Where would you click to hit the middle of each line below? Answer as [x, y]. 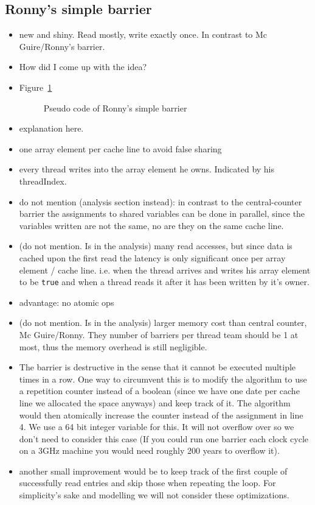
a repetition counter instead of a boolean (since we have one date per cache [159, 391]
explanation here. [51, 128]
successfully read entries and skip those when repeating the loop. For [147, 483]
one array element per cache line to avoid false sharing [120, 148]
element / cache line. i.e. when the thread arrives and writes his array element [165, 270]
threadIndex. [43, 181]
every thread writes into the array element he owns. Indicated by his [147, 169]
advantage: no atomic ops [67, 302]
